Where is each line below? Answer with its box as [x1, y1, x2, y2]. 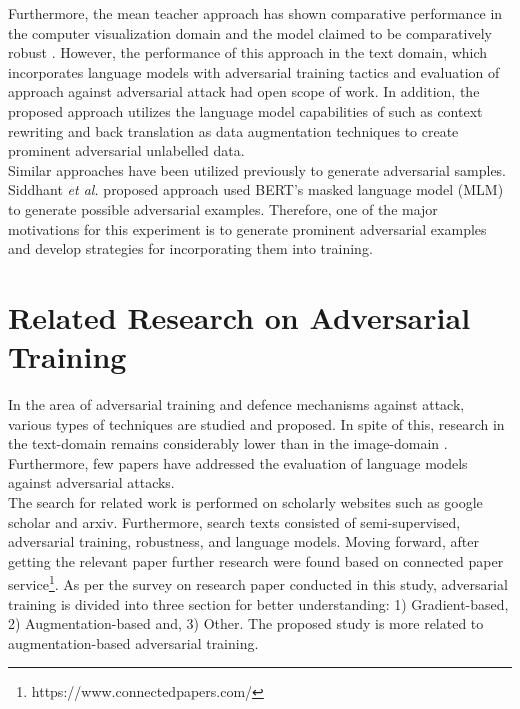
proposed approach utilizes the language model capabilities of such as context [8, 100, 483, 121]
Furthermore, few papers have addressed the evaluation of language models [8, 452, 468, 473]
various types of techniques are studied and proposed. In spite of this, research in [8, 413, 505, 434]
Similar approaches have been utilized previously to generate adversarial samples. [8, 159, 507, 180]
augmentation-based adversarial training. [8, 632, 259, 653]
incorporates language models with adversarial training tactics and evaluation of [8, 61, 500, 82]
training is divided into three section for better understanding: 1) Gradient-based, [8, 593, 509, 614]
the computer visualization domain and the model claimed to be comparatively [8, 22, 492, 43]
